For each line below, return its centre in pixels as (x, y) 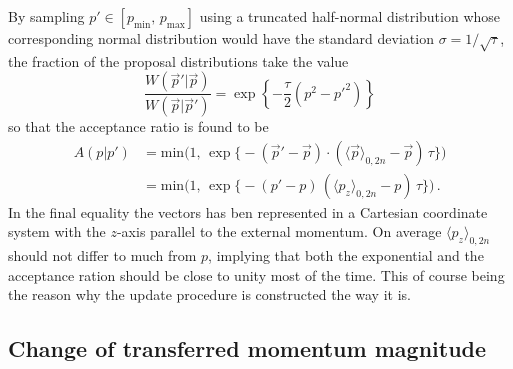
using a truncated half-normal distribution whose (350, 16)
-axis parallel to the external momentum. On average (279, 231)
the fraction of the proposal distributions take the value (178, 60)
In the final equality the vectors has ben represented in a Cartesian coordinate (248, 211)
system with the (57, 231)
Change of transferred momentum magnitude (247, 348)
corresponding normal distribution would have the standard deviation (221, 38)
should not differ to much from (102, 255)
